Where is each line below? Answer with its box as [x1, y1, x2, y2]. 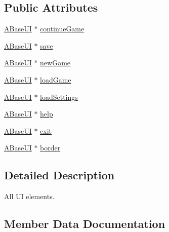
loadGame [40, 74, 71, 85]
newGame [40, 57, 71, 68]
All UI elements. [4, 191, 55, 202]
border [40, 142, 61, 153]
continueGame [40, 23, 85, 34]
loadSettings [40, 91, 78, 102]
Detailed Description [4, 167, 115, 183]
